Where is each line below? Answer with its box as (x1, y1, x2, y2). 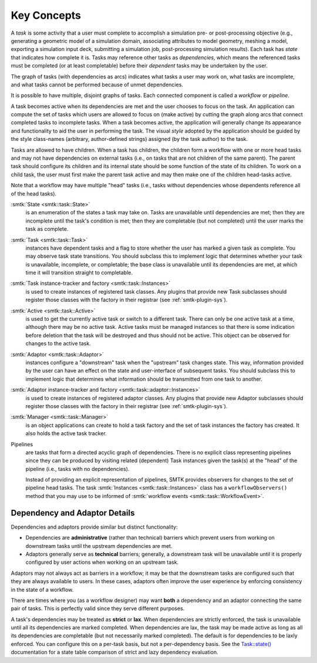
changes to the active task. (25, 340, 91, 347)
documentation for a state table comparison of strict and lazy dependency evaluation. (11, 649, 218, 656)
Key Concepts (11, 9, 82, 22)
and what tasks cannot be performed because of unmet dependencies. (11, 81, 183, 88)
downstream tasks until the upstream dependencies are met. (25, 542, 173, 549)
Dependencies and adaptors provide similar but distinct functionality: (11, 523, 178, 530)
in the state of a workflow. (11, 586, 74, 593)
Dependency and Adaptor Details (11, 508, 135, 518)
